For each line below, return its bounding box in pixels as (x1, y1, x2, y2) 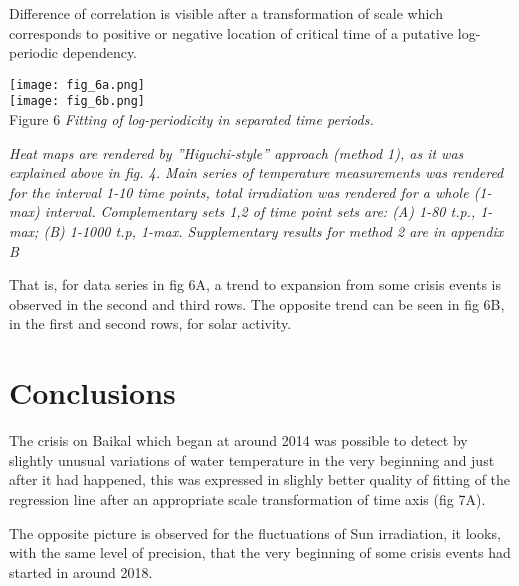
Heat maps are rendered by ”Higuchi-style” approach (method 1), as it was (9, 142, 464, 163)
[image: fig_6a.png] (9, 77, 146, 92)
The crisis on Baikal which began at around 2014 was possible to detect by (9, 430, 468, 451)
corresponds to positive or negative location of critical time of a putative (9, 22, 454, 43)
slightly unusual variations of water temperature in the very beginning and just (9, 449, 495, 470)
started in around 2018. (9, 561, 153, 582)
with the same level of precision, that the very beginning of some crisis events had (9, 542, 511, 563)
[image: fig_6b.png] (9, 94, 146, 109)
